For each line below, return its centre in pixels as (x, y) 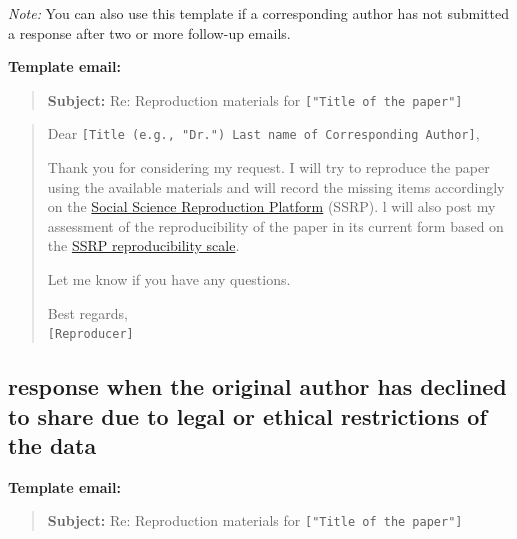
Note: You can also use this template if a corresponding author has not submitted (258, 13)
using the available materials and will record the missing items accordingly (276, 186)
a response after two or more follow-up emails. (149, 32)
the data (52, 445)
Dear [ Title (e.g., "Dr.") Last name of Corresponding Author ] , (263, 133)
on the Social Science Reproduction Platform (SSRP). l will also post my (271, 206)
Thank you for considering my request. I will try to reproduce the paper (268, 167)
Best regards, (87, 312)
